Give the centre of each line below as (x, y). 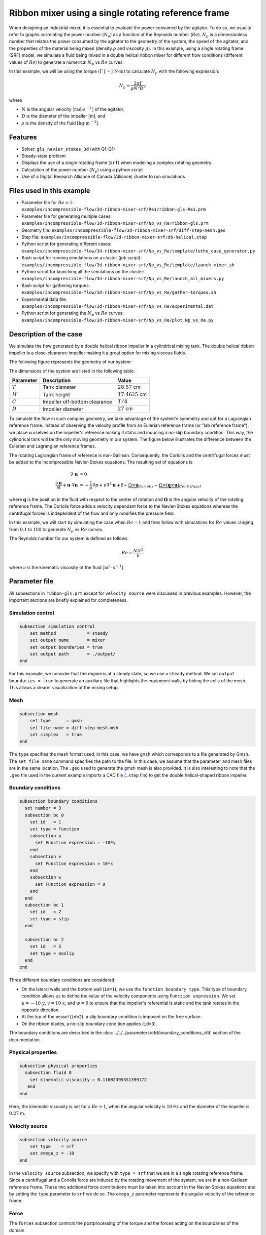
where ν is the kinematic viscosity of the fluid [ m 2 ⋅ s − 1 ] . (67, 567)
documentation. (25, 1039)
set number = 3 (43, 808)
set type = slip (49, 919)
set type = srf (52, 1146)
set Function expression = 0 (70, 884)
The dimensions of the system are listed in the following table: (72, 371)
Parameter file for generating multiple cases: (66, 216)
